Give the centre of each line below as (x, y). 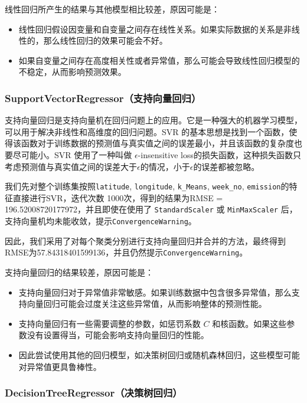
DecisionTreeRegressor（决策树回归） (94, 393)
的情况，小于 (165, 166)
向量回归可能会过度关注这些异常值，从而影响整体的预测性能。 (147, 304)
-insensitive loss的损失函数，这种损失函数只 (220, 154)
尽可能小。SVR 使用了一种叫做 (72, 154)
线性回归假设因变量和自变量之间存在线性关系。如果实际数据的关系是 (151, 29)
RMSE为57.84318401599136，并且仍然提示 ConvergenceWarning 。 (126, 252)
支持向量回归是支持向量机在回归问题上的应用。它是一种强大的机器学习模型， (153, 120)
